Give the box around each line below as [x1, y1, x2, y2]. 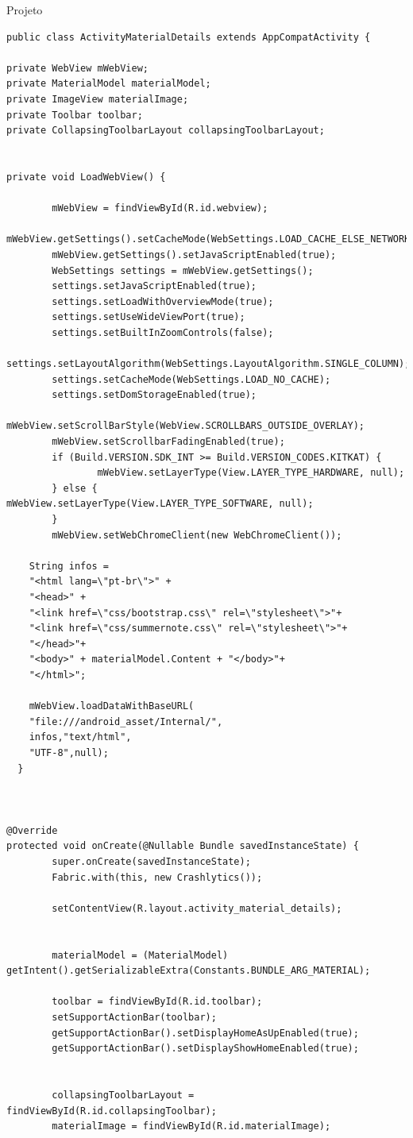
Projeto [6, 2, 43, 17]
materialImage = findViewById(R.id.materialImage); [52, 1121, 331, 1132]
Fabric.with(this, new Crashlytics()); [52, 871, 263, 883]
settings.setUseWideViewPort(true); [52, 311, 245, 323]
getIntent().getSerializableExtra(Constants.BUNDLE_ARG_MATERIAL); [6, 965, 371, 977]
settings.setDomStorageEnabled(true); [52, 389, 257, 401]
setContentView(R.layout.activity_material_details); [52, 902, 342, 914]
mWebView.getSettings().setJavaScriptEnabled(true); [52, 249, 337, 260]
